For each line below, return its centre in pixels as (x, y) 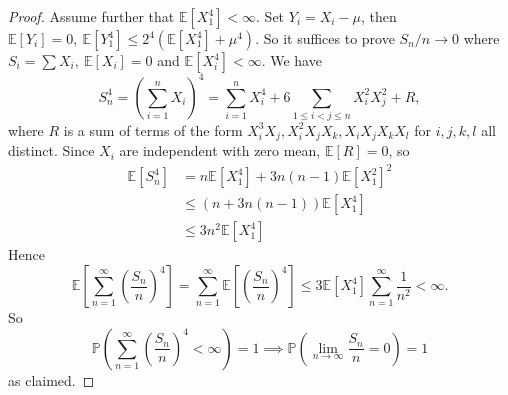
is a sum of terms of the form (153, 129)
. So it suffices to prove (325, 38)
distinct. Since (51, 150)
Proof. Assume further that (91, 16)
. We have (291, 60)
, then (379, 16)
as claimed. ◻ (51, 379)
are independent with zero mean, (220, 150)
